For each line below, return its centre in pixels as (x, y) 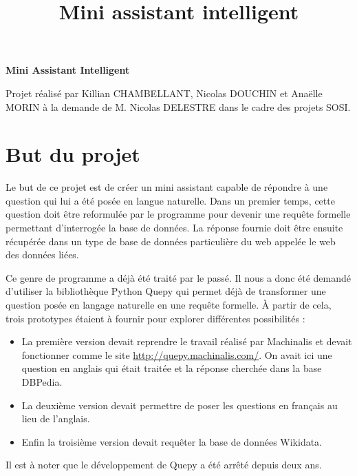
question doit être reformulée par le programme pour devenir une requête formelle (178, 214)
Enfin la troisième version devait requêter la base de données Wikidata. (172, 441)
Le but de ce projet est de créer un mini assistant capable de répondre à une (167, 187)
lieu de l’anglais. (56, 418)
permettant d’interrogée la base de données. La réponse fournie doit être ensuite (174, 228)
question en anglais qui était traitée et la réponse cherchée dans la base (172, 368)
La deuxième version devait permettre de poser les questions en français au (180, 405)
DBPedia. (42, 382)
